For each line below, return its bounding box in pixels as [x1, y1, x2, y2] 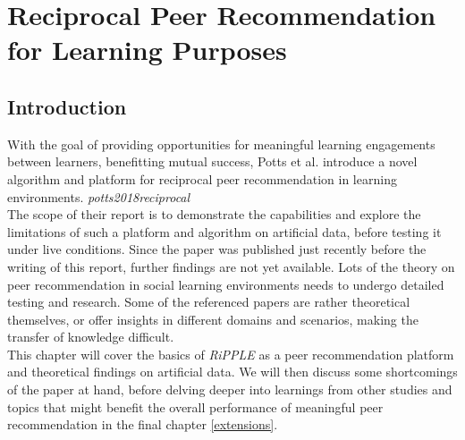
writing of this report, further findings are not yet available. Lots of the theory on [7, 257, 455, 275]
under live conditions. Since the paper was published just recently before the [7, 240, 427, 258]
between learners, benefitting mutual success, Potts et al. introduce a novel [7, 152, 418, 171]
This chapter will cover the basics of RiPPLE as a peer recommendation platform [7, 344, 454, 363]
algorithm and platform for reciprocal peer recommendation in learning [7, 169, 397, 188]
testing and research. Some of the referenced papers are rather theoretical [7, 292, 410, 311]
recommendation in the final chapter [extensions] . [7, 415, 278, 434]
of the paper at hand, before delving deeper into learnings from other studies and [7, 380, 452, 399]
